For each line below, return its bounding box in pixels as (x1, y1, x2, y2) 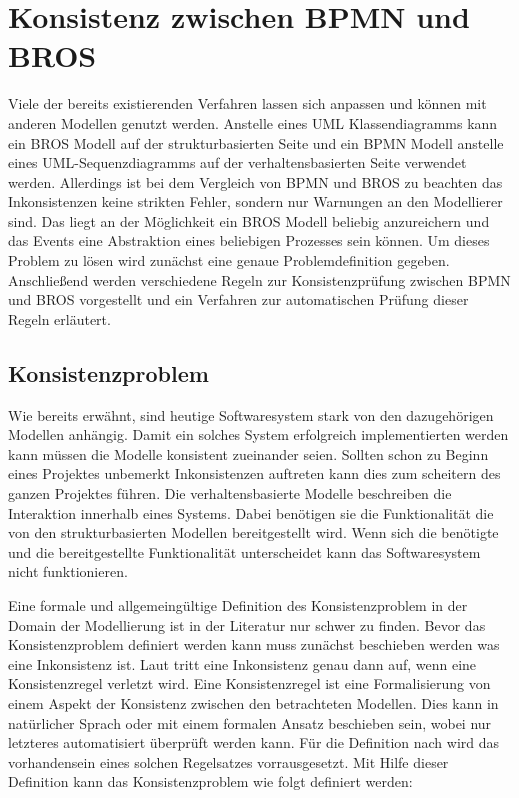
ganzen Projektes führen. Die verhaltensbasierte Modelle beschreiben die (8, 483, 452, 504)
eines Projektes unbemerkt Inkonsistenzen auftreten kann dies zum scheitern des (8, 463, 501, 484)
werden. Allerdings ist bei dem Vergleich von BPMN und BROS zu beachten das (8, 171, 503, 192)
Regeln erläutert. (8, 308, 111, 329)
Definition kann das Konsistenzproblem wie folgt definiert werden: (8, 771, 413, 792)
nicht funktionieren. (8, 561, 128, 582)
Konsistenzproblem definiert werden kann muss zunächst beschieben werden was (8, 634, 500, 655)
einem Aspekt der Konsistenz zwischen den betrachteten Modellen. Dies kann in (8, 692, 499, 713)
